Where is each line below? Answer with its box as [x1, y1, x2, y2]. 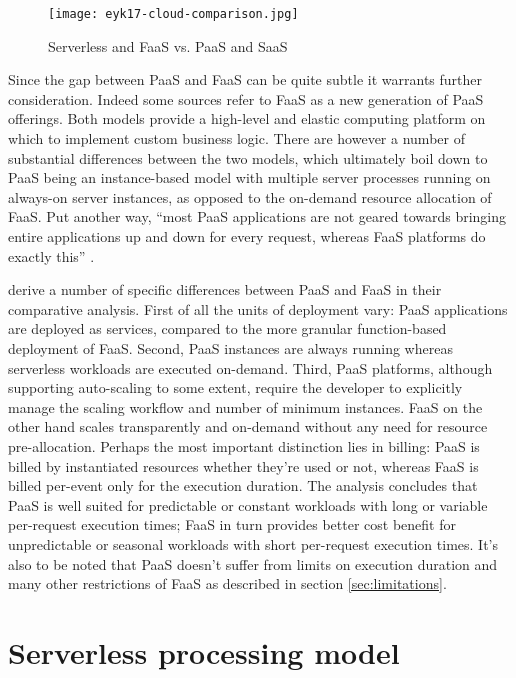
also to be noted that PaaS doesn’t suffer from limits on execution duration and [8, 553, 498, 574]
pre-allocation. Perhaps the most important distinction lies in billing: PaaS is [8, 435, 480, 456]
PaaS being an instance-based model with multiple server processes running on [8, 167, 491, 188]
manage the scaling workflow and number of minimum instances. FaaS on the [8, 396, 483, 417]
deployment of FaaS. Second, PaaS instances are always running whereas [8, 337, 453, 358]
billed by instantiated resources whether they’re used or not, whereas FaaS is [8, 455, 479, 476]
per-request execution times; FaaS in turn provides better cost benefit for [8, 514, 456, 535]
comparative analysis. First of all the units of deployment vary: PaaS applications [8, 298, 508, 319]
